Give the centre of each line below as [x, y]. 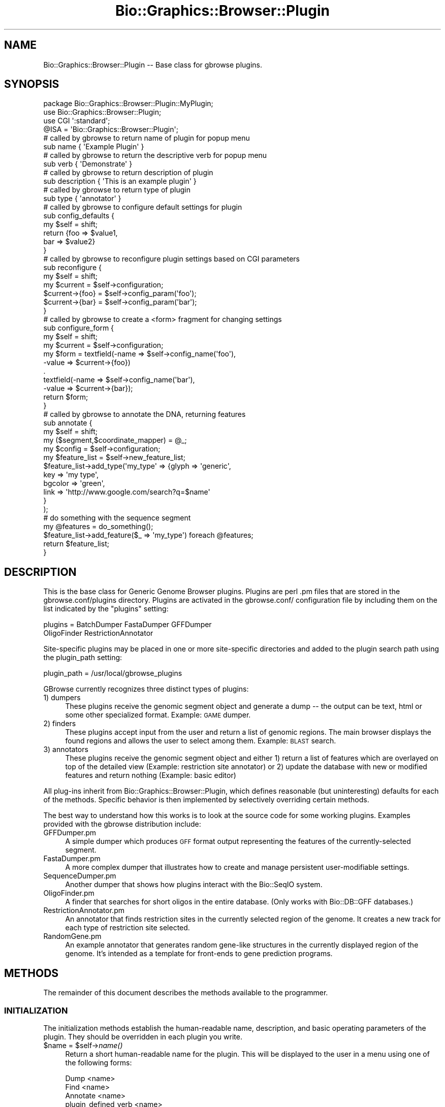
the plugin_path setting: [83, 658]
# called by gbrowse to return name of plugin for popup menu [147, 138]
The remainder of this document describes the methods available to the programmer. [186, 993]
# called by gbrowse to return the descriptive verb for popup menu [155, 155]
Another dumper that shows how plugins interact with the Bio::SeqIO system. [194, 885]
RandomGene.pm [72, 936]
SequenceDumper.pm [80, 876]
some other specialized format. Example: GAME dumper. [158, 715]
